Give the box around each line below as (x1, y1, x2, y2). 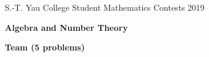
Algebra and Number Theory (5, 21, 128, 33)
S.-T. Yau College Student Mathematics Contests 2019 (5, 1, 205, 13)
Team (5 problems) (5, 41, 85, 53)
